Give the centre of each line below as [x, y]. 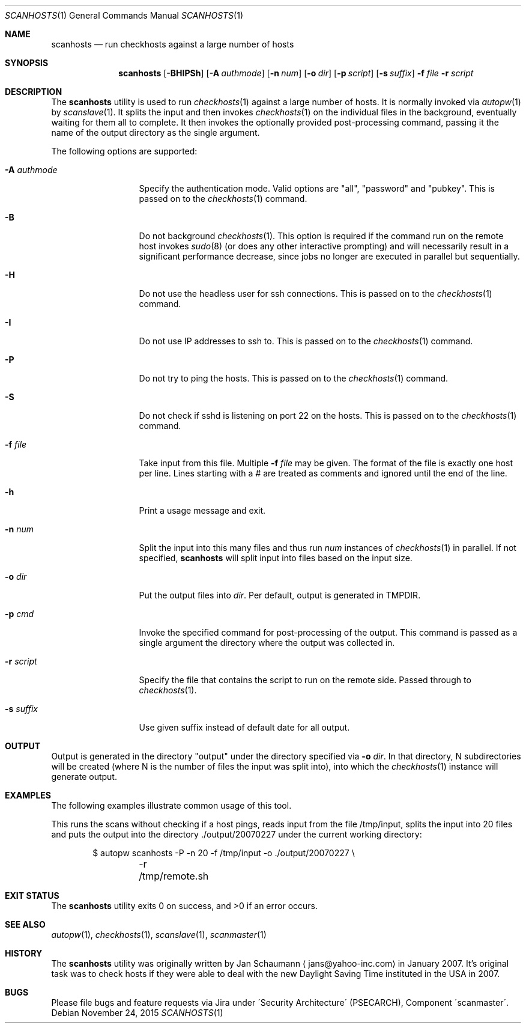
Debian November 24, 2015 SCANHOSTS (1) [137, 1013]
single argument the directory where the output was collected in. [267, 643]
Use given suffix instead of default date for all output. [244, 727]
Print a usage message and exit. [202, 510]
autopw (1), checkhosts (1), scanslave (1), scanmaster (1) [159, 935]
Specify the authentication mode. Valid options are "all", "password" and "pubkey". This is [317, 188]
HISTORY [24, 953]
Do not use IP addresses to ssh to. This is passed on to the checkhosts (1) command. [306, 341]
